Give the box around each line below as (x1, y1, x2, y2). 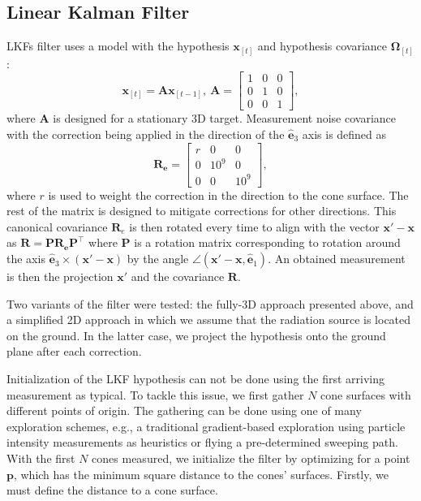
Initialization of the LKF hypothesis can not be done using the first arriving (6, 370, 384, 387)
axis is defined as (302, 126, 387, 142)
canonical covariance (6, 218, 108, 235)
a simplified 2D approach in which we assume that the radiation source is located (6, 311, 411, 328)
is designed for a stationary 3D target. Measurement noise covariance (53, 110, 397, 127)
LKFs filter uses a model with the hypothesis (6, 37, 230, 54)
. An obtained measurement (268, 250, 406, 267)
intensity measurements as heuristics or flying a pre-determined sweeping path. (6, 434, 398, 451)
